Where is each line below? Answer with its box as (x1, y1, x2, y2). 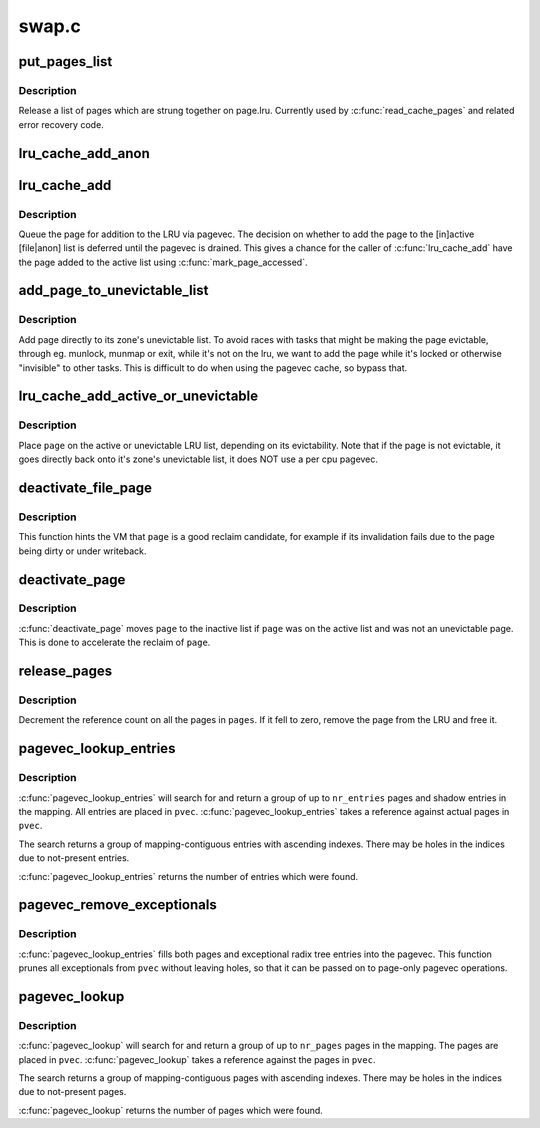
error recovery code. (18, 118, 104, 130)
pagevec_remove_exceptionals (18, 896, 217, 914)
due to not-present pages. (18, 1086, 127, 1098)
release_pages (18, 663, 113, 680)
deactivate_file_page (18, 479, 152, 496)
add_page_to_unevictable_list (18, 282, 209, 299)
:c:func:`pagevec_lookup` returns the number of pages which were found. (18, 1104, 324, 1116)
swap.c (18, 15, 82, 37)
